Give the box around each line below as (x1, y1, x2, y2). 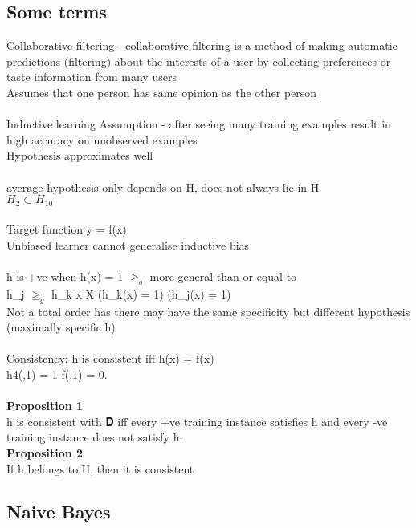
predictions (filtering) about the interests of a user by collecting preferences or (6, 52, 391, 69)
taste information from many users (6, 68, 177, 85)
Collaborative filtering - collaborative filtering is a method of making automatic (6, 37, 398, 54)
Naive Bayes (6, 499, 111, 524)
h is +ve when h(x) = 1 (6, 267, 124, 284)
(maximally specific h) (6, 319, 116, 335)
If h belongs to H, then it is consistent (6, 460, 194, 477)
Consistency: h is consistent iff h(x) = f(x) (6, 350, 214, 367)
